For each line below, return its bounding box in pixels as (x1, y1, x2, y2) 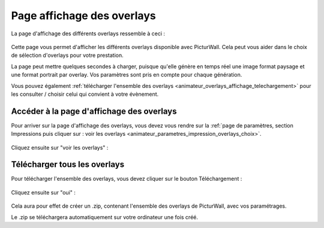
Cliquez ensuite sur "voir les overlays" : (11, 144, 109, 151)
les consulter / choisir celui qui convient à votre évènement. (11, 90, 159, 98)
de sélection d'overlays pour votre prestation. (11, 51, 124, 59)
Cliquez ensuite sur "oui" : (11, 189, 76, 196)
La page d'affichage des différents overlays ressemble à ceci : (11, 30, 165, 37)
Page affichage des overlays (11, 9, 156, 22)
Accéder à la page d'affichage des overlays (11, 106, 177, 116)
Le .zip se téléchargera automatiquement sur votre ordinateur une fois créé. (11, 213, 198, 221)
